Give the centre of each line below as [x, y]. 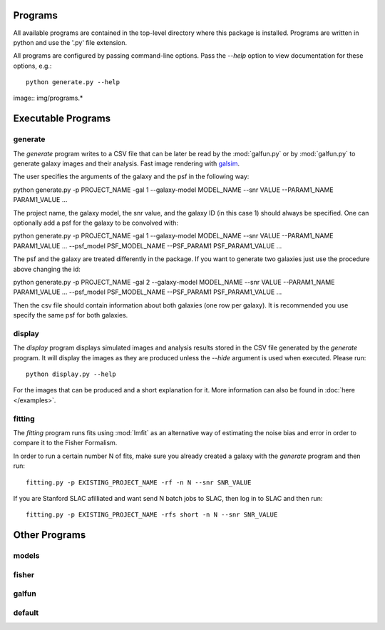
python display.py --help [71, 374]
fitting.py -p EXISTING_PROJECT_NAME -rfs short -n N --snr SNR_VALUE [152, 515]
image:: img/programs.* [48, 98]
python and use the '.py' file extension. [70, 42]
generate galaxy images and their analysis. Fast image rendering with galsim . [127, 163]
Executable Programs [62, 119]
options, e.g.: [32, 66]
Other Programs [50, 535]
